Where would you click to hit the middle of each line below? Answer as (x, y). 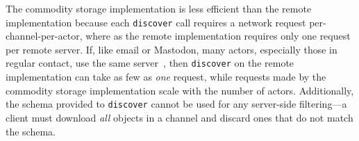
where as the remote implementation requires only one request (218, 36)
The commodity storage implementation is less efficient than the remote (159, 8)
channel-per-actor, (44, 36)
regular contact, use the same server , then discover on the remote (150, 63)
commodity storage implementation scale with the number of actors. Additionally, (180, 90)
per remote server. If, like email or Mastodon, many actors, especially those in (172, 49)
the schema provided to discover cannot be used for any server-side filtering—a (176, 104)
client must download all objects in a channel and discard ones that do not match (179, 117)
